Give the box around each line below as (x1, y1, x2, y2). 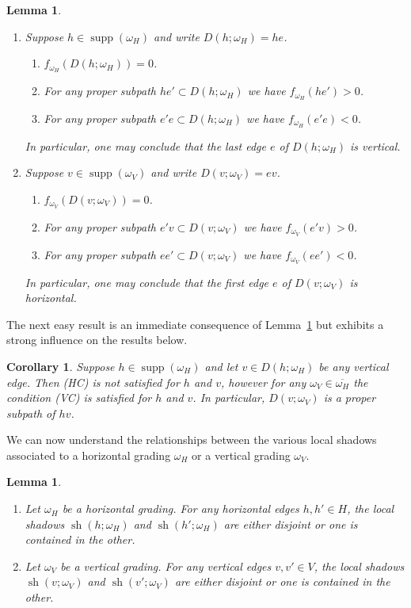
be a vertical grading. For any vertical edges (60, 557, 272, 574)
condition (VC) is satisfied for (6, 389, 152, 406)
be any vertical (318, 358, 389, 374)
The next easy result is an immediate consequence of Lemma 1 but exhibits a (6, 315, 384, 332)
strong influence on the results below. (6, 331, 188, 348)
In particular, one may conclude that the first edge (25, 273, 269, 290)
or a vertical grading (192, 446, 291, 463)
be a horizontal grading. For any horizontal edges (62, 500, 299, 517)
